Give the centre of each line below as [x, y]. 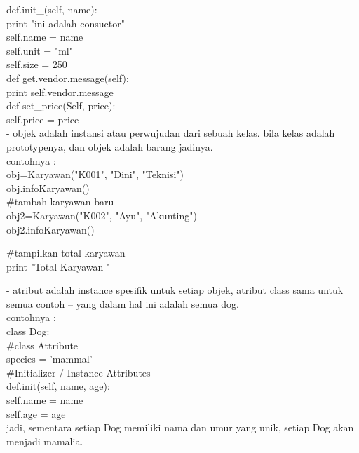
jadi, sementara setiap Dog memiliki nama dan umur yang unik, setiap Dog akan [180, 427]
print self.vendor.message [60, 92]
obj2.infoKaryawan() [50, 229]
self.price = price [43, 119]
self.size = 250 [37, 64]
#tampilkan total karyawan [66, 253]
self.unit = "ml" [40, 50]
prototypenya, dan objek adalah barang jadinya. [110, 146]
